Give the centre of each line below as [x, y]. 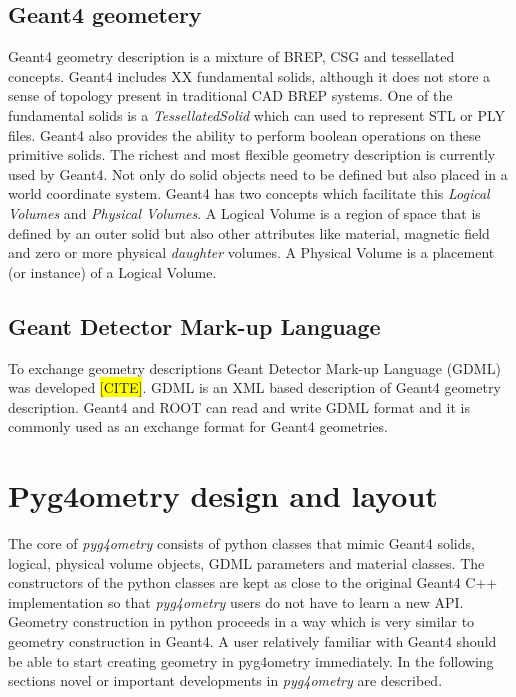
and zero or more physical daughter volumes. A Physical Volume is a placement [251, 252]
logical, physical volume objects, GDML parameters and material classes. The [246, 562]
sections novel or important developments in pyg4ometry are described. [225, 680]
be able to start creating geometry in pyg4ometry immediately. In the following [251, 660]
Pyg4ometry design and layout [223, 495]
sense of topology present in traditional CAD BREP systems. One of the [230, 95]
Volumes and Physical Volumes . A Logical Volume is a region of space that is [244, 212]
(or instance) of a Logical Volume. [112, 271]
